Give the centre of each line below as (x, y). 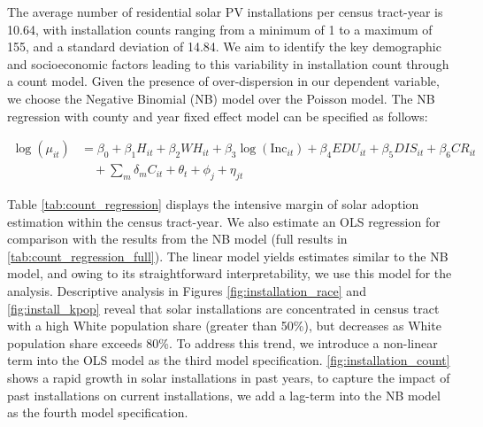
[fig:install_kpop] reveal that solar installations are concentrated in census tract (223, 308)
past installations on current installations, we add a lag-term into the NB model (224, 395)
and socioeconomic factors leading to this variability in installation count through (228, 63)
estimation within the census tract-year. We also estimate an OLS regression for (224, 221)
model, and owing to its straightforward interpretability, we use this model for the (230, 273)
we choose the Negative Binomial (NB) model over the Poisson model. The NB (221, 98)
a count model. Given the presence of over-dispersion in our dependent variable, (223, 81)
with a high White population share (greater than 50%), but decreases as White (224, 326)
